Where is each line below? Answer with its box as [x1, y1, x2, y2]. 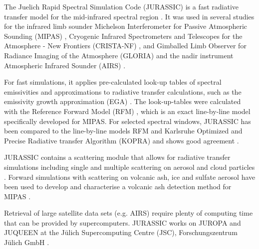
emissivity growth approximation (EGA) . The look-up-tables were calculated [4, 96, 241, 107]
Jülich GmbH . [4, 237, 49, 248]
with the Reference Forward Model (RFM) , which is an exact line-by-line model [4, 106, 251, 116]
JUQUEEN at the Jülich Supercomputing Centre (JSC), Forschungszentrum [4, 227, 238, 238]
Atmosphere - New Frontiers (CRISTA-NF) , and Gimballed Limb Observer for [4, 40, 247, 51]
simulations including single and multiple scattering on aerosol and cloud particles [4, 161, 255, 172]
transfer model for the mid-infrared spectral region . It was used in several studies [4, 11, 255, 21]
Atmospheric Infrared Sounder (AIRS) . [4, 60, 126, 70]
